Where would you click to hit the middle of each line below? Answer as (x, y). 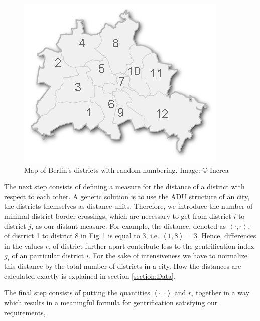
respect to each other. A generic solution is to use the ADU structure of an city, (127, 196)
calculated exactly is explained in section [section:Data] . (90, 275)
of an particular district (48, 255)
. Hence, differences (227, 236)
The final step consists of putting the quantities (77, 293)
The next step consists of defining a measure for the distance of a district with (124, 186)
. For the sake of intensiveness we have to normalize (168, 255)
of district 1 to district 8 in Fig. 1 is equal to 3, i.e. (82, 236)
